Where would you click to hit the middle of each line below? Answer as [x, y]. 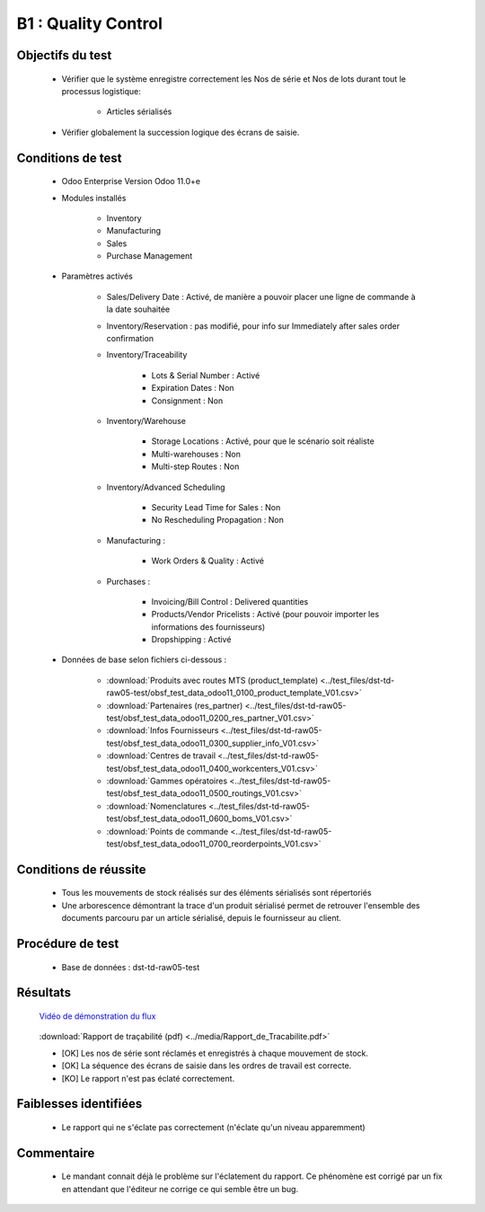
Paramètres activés [97, 276]
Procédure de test [68, 943]
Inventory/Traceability [147, 355]
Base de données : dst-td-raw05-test [131, 967]
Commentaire [56, 1153]
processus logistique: [101, 91]
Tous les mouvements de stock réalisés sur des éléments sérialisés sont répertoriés [216, 893]
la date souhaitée [138, 309]
